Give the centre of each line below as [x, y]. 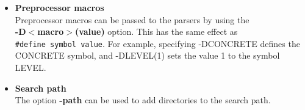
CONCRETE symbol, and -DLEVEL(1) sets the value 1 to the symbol [147, 55]
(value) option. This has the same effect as [156, 31]
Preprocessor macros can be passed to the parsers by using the [132, 19]
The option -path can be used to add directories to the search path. [143, 100]
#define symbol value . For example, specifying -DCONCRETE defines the [157, 43]
